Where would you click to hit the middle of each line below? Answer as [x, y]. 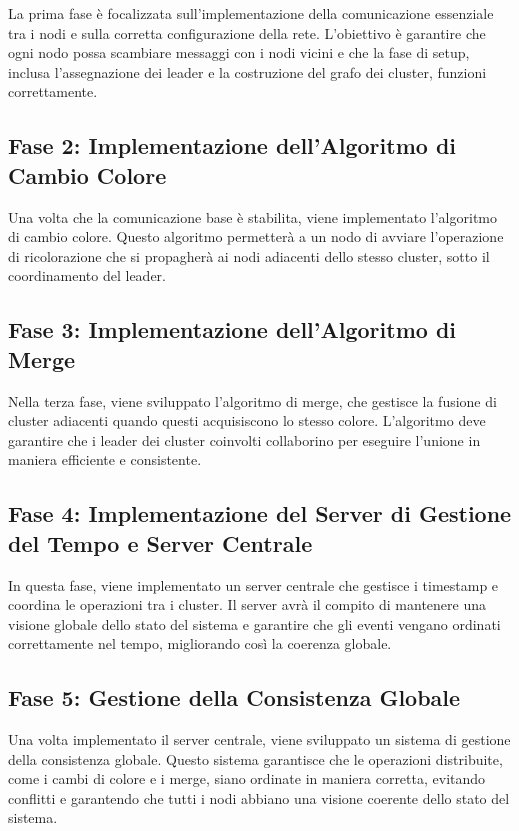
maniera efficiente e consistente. [105, 459]
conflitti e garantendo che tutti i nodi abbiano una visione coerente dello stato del [259, 797]
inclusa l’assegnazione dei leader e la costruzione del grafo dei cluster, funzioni [247, 71]
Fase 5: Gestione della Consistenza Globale [234, 697]
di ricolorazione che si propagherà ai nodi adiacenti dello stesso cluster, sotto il [249, 255]
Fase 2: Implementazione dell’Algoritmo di [232, 145]
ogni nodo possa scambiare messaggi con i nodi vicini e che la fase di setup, [239, 52]
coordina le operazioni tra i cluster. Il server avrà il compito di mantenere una [247, 604]
